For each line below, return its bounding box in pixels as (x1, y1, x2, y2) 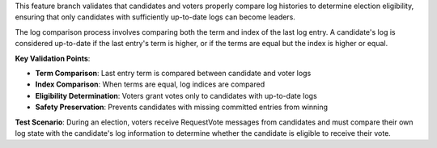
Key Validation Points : (15, 53, 91, 63)
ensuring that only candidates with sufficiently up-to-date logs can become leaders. (15, 12, 295, 22)
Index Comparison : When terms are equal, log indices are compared (35, 79, 265, 89)
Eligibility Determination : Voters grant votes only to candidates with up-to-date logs (35, 91, 317, 100)
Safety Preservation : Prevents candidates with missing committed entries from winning (35, 102, 328, 112)
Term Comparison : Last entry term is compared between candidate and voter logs (35, 68, 312, 78)
